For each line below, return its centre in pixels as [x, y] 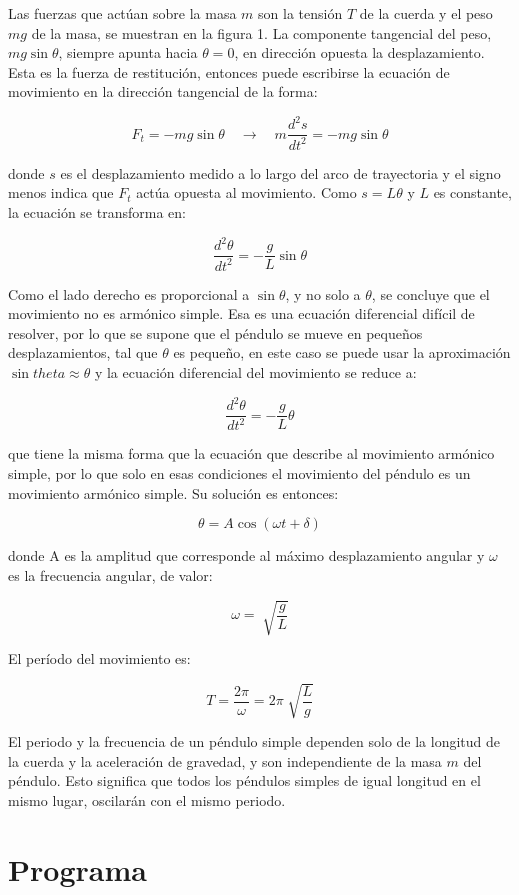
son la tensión [300, 13]
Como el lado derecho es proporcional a [129, 293]
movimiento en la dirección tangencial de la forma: [163, 91]
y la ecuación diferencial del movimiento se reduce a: [255, 371]
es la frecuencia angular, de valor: [110, 574]
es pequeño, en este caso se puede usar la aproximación [342, 352]
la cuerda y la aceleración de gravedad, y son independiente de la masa [225, 760]
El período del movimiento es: [99, 657]
